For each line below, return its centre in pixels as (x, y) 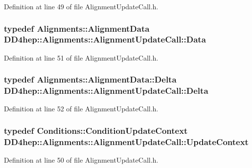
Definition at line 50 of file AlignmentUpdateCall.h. (81, 160)
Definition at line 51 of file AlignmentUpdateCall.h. (81, 57)
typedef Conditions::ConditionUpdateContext (96, 130)
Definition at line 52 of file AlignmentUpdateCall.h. (81, 109)
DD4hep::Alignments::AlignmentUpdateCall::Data (105, 39)
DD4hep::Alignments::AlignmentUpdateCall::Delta (106, 91)
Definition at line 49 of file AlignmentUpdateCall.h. (81, 6)
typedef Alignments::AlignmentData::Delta (90, 79)
